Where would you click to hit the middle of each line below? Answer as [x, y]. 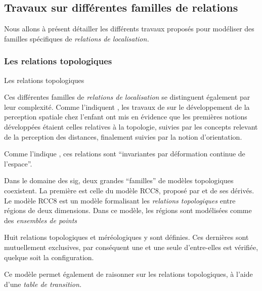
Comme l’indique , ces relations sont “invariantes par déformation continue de [125, 154]
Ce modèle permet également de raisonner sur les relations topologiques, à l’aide [128, 274]
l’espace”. [18, 163]
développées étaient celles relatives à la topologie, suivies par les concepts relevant [131, 126]
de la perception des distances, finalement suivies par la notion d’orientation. [123, 136]
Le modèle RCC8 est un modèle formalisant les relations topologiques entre [120, 200]
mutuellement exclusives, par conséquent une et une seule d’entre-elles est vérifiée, [131, 247]
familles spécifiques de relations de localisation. [77, 38]
